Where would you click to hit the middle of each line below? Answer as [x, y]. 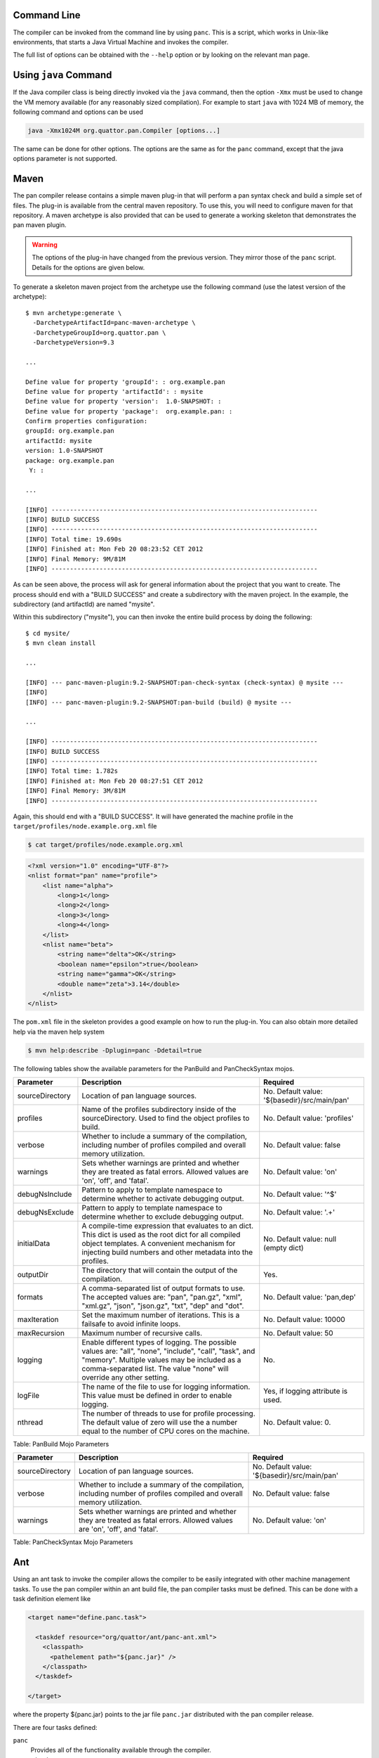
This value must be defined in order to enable [157, 1396]
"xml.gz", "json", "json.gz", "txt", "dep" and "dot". [163, 1306]
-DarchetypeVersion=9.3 [74, 342]
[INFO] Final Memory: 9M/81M [75, 559]
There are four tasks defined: [55, 1727]
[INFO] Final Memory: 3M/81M [75, 791]
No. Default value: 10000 [304, 1320]
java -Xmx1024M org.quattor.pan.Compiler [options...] [124, 130]
